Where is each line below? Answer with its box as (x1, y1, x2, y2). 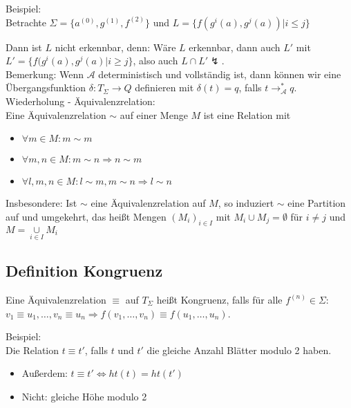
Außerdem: (21, 366, 68, 380)
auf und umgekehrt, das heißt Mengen (6, 209, 167, 223)
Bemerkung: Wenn (6, 66, 84, 81)
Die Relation (6, 342, 59, 357)
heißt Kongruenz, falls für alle (156, 292, 283, 306)
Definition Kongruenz (6, 260, 163, 281)
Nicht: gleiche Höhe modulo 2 (21, 389, 147, 403)
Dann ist (6, 39, 42, 54)
